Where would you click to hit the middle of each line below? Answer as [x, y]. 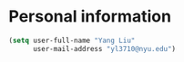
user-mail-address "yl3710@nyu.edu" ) [104, 49]
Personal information [90, 17]
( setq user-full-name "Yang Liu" [72, 40]
